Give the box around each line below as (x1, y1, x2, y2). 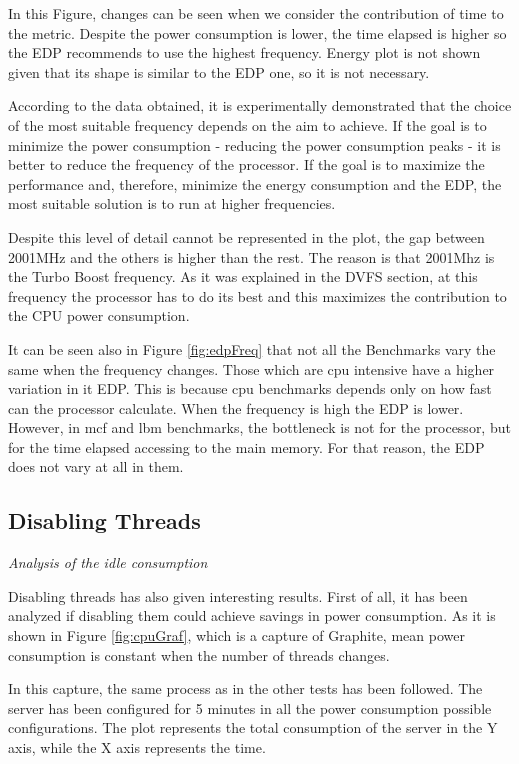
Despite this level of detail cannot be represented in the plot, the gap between (8, 226, 485, 247)
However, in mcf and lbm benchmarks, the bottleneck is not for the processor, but (8, 417, 511, 438)
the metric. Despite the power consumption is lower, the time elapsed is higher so (8, 22, 507, 43)
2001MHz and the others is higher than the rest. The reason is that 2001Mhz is (8, 246, 495, 267)
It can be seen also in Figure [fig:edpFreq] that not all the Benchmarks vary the (8, 338, 496, 359)
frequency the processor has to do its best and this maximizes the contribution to (8, 285, 507, 306)
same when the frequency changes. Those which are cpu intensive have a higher (8, 358, 495, 379)
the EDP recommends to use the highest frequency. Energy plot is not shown (8, 42, 481, 63)
